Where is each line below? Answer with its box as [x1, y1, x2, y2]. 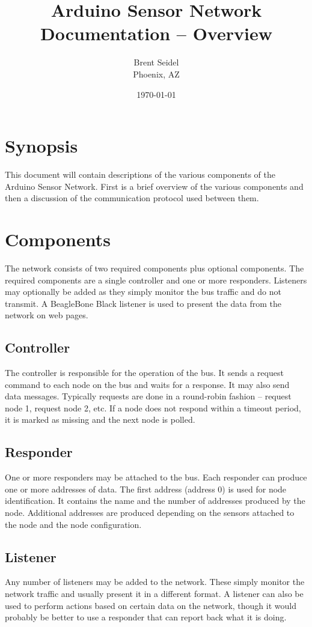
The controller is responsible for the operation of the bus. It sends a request [5, 366, 284, 379]
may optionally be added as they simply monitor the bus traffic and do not [5, 285, 281, 298]
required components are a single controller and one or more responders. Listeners [5, 273, 307, 286]
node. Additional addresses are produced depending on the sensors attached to [5, 506, 295, 519]
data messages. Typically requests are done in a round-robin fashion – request [5, 390, 292, 402]
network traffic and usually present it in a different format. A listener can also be [5, 587, 304, 600]
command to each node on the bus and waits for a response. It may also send [5, 378, 290, 390]
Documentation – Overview [40, 21, 272, 46]
